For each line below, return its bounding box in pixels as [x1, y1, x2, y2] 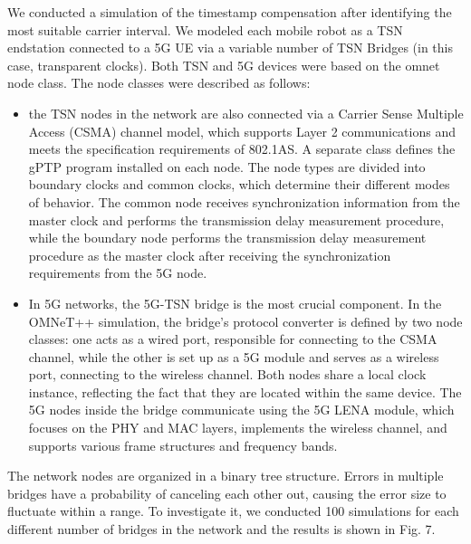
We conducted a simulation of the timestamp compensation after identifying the [7, 3, 452, 21]
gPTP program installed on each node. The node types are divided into [28, 157, 426, 176]
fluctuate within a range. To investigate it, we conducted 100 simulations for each [7, 501, 459, 520]
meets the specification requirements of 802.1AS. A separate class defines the [28, 139, 456, 158]
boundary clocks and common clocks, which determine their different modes [28, 175, 450, 194]
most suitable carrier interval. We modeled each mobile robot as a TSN [7, 20, 403, 39]
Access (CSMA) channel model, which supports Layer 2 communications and [28, 121, 456, 140]
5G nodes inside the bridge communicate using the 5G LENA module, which [28, 400, 455, 419]
